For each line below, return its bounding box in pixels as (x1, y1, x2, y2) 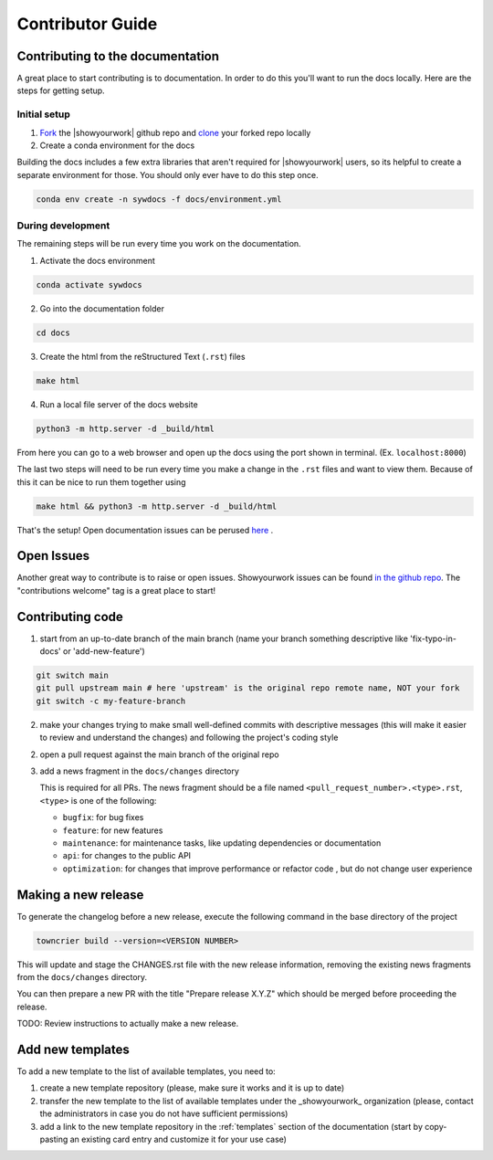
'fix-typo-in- (409, 633, 456, 644)
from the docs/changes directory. (16, 972, 148, 983)
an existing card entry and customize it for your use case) (69, 1134, 288, 1145)
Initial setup (16, 108, 70, 121)
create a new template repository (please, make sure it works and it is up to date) (39, 1082, 345, 1093)
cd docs (36, 327, 70, 338)
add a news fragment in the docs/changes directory (39, 765, 239, 776)
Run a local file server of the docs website (39, 398, 198, 410)
